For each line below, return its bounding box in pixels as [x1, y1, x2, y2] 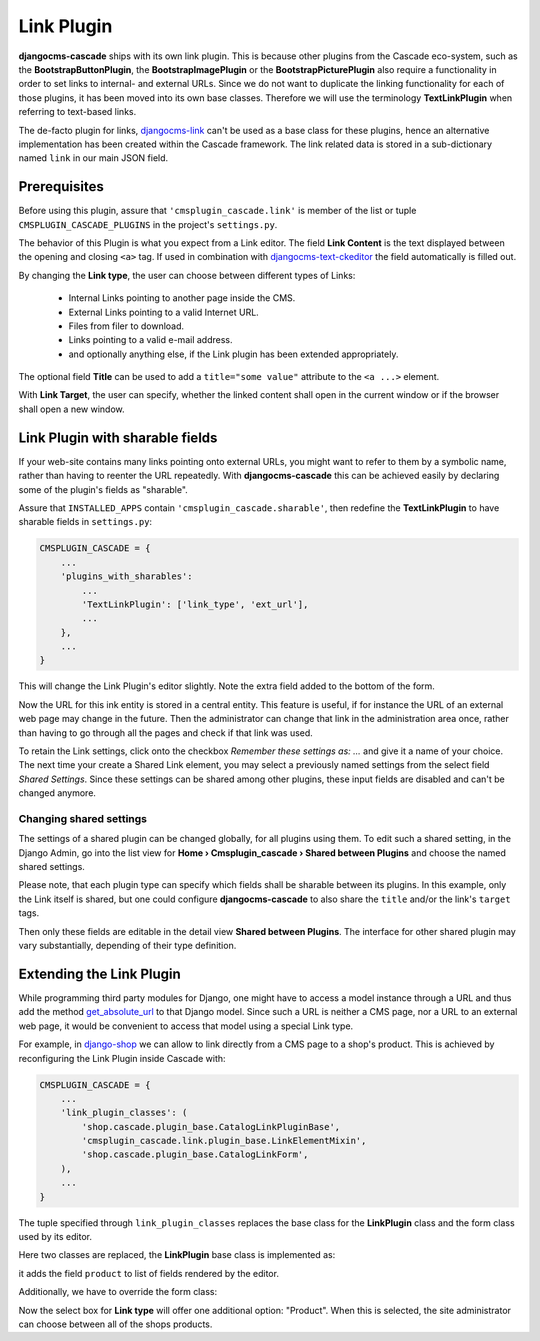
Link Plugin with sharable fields [18, 429, 218, 446]
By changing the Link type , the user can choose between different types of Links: [18, 269, 356, 281]
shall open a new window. [18, 403, 125, 415]
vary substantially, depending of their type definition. [18, 940, 237, 952]
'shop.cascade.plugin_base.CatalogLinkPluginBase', [81, 1121, 341, 1132]
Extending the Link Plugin [18, 965, 182, 982]
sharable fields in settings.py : [18, 516, 153, 528]
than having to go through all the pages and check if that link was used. [18, 726, 314, 739]
